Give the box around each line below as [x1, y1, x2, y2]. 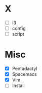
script [12, 31, 25, 37]
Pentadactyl [12, 66, 37, 72]
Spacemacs [12, 71, 37, 77]
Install [12, 82, 25, 88]
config [12, 26, 26, 31]
